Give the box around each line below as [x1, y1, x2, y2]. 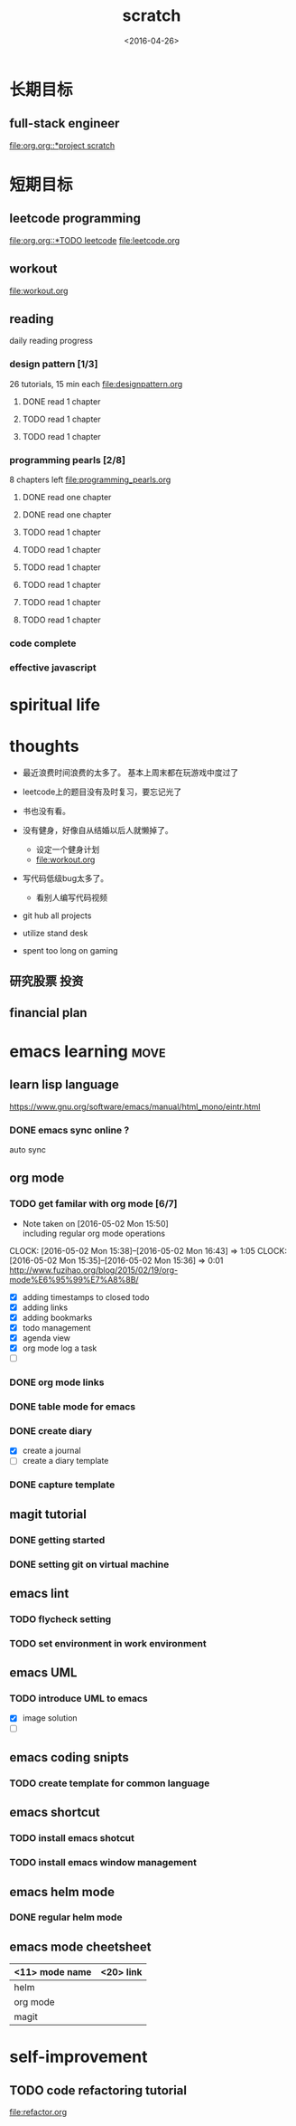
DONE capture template [9, 1478, 116, 1491]
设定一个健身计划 [35, 843, 100, 855]
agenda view [22, 1332, 70, 1343]
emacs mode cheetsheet [9, 1939, 152, 1954]
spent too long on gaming [22, 944, 119, 955]
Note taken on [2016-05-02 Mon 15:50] [22, 1218, 169, 1229]
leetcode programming [9, 211, 142, 226]
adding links [22, 1302, 69, 1313]
